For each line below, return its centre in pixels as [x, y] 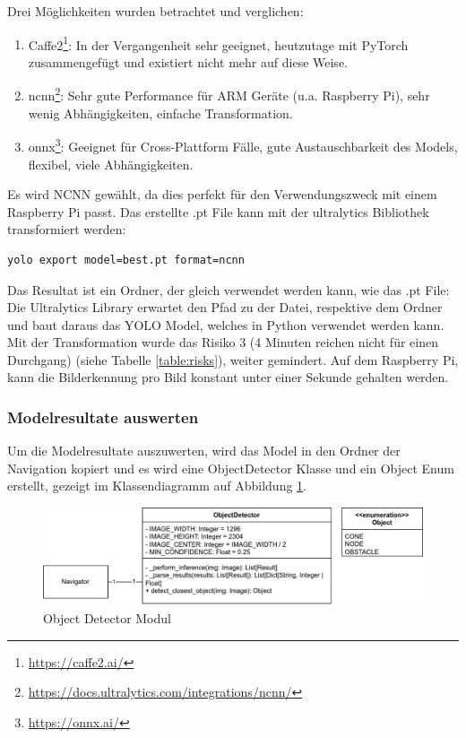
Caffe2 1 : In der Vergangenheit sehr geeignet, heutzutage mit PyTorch [218, 43]
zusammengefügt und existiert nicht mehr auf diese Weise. [188, 61]
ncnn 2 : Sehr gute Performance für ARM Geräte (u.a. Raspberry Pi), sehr [229, 94]
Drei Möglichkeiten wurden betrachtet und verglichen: [155, 11]
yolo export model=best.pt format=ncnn [126, 260]
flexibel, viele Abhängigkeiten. [111, 164]
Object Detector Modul [107, 617]
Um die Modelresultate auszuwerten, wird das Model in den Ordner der [204, 451]
